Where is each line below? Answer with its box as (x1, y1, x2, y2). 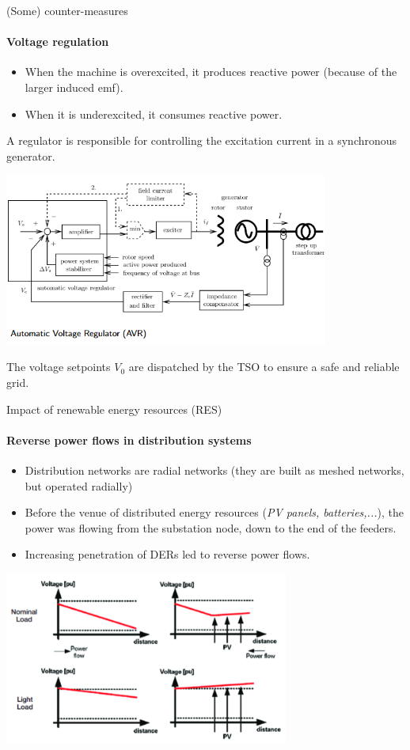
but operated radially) (25, 477, 133, 494)
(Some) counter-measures (6, 2, 128, 18)
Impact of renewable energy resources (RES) (6, 400, 222, 417)
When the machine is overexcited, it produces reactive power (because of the (25, 63, 397, 80)
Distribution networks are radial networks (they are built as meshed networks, (25, 462, 404, 479)
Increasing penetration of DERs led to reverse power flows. (25, 546, 310, 562)
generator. (6, 147, 55, 164)
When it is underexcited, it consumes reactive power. (25, 105, 283, 122)
